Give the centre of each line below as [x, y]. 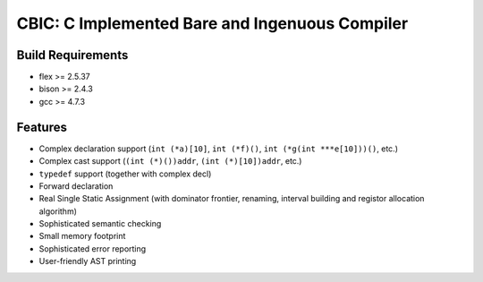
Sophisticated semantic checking [100, 224]
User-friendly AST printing [88, 261]
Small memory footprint [82, 236]
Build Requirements [72, 55]
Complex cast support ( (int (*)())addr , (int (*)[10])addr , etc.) [170, 161]
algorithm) [58, 211]
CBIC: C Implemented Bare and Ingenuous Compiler [212, 23]
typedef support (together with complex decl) [125, 174]
